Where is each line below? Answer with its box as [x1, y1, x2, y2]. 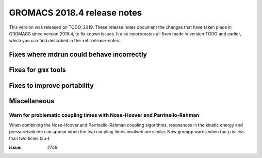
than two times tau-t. [9, 136, 51, 142]
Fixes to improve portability [9, 81, 94, 90]
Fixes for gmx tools [9, 66, 66, 74]
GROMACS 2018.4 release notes [9, 7, 142, 18]
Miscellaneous [9, 97, 54, 105]
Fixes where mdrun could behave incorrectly [9, 50, 147, 59]
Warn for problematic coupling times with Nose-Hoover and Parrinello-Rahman [9, 112, 199, 119]
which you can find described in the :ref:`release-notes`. [9, 38, 122, 44]
